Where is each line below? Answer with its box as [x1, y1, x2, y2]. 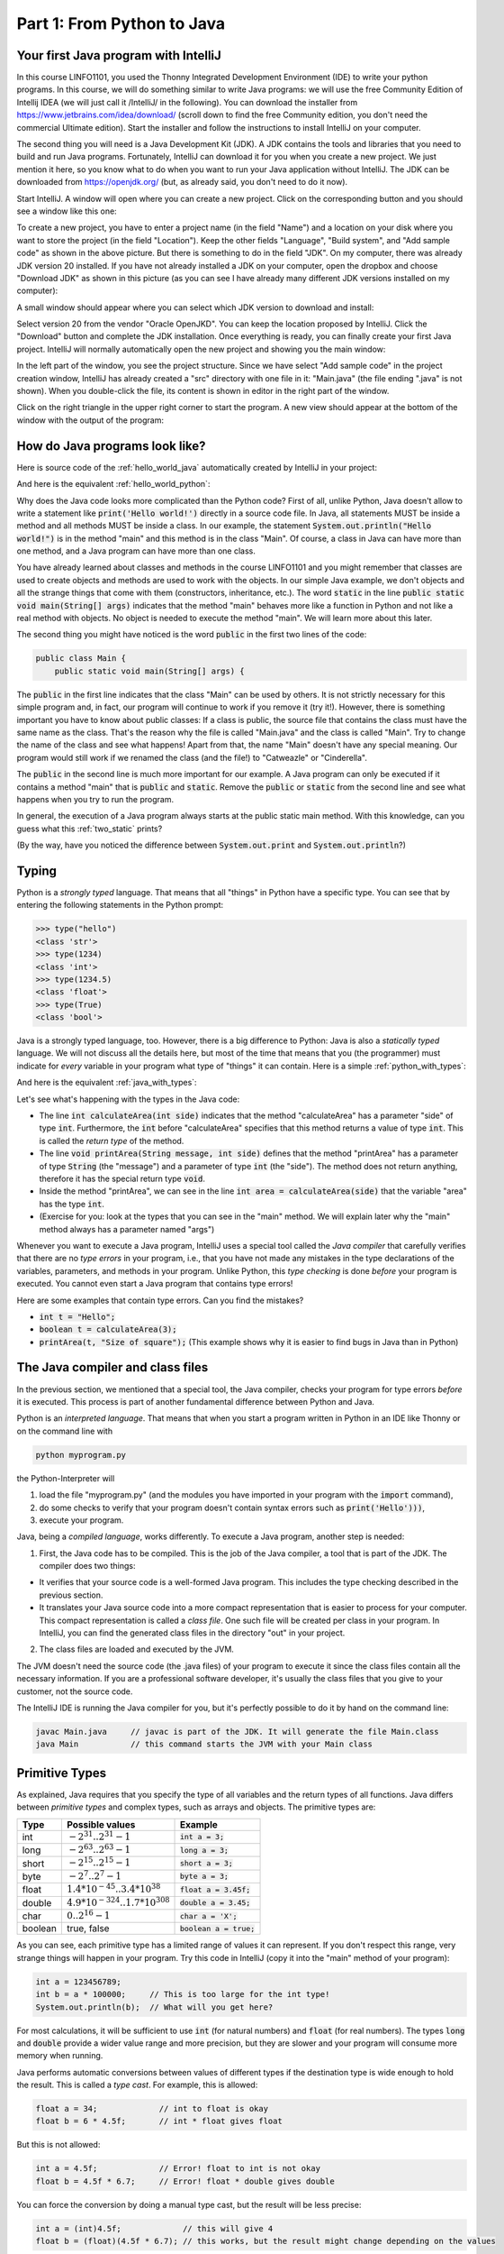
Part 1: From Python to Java [16, 14, 226, 33]
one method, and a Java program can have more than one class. [16, 545, 256, 556]
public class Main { [35, 654, 126, 664]
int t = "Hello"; [39, 1312, 116, 1322]
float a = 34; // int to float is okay [35, 2103, 269, 2114]
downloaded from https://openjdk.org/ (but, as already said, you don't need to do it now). [16, 177, 348, 188]
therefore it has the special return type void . [39, 1173, 206, 1184]
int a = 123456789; [35, 1976, 121, 1987]
